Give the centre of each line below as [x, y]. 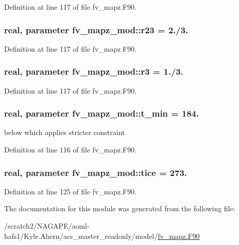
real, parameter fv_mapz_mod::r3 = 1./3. [94, 71]
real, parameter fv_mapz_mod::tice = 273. [96, 172]
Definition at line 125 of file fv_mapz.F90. [70, 191]
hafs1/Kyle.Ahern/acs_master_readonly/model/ [81, 236]
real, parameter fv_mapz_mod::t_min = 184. [102, 113]
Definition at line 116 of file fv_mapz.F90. [70, 150]
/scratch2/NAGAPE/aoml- [47, 226]
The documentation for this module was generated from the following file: [120, 208]
